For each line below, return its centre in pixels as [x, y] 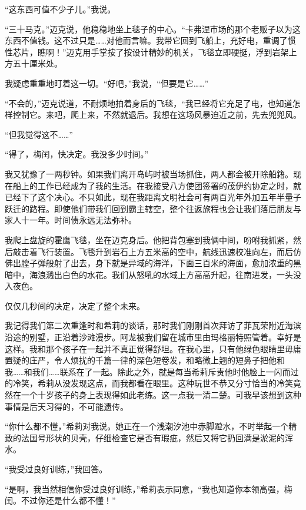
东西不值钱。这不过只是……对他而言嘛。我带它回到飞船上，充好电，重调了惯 [150, 40]
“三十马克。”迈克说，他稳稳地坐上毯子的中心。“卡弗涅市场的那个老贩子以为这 [153, 29]
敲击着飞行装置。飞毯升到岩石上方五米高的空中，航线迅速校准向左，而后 [153, 251]
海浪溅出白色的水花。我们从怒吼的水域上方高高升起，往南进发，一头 [161, 274]
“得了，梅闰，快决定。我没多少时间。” [77, 154]
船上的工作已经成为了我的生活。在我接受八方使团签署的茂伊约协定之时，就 [157, 185]
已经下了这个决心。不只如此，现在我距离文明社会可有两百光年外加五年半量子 [153, 197]
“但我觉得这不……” [39, 134]
